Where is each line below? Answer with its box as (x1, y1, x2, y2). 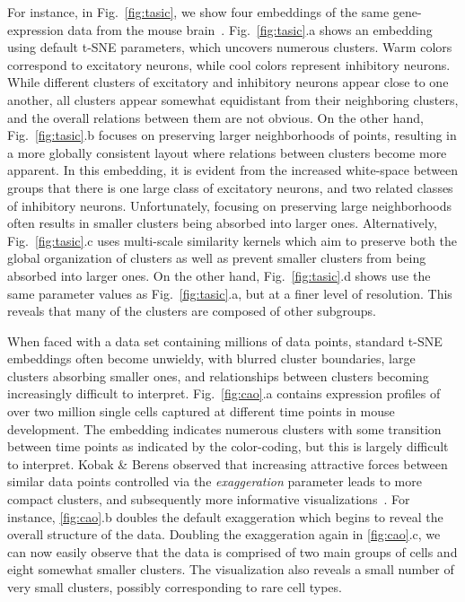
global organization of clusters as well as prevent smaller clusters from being (7, 249, 426, 267)
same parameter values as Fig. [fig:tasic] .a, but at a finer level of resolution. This (7, 284, 452, 302)
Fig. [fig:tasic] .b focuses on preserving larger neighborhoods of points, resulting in (7, 126, 457, 144)
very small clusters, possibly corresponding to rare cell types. (7, 578, 342, 596)
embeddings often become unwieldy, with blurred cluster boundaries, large (7, 349, 416, 368)
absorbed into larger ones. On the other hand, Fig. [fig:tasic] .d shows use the (7, 266, 431, 284)
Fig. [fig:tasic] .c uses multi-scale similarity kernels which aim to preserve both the (7, 231, 457, 249)
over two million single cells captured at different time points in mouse (7, 402, 395, 421)
